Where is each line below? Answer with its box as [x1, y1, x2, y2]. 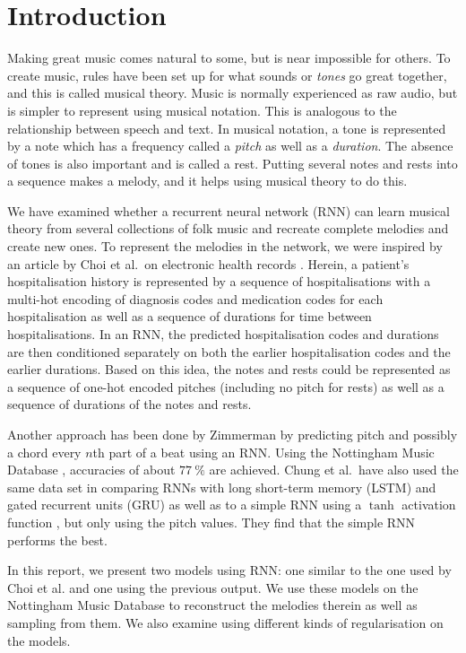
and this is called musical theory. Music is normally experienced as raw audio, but [7, 83, 458, 102]
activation [401, 495, 456, 514]
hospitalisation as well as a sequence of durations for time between [7, 307, 372, 326]
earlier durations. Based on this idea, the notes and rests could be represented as [7, 360, 451, 379]
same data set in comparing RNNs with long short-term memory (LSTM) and [7, 477, 436, 496]
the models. [7, 631, 71, 649]
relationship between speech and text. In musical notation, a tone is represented [7, 118, 446, 137]
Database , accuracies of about [7, 460, 176, 479]
